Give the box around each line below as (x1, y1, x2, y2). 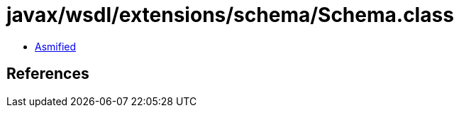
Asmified (35, 40, 77, 53)
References (6, 65, 89, 83)
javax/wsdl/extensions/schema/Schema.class (6, 3, 454, 27)
